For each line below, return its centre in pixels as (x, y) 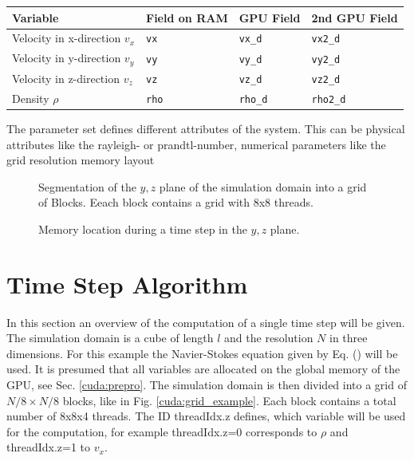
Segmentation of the (87, 186)
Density (31, 98)
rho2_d (329, 99)
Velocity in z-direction (66, 78)
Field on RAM (187, 17)
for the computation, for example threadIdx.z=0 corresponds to (162, 431)
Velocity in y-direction (67, 58)
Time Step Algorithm (127, 284)
